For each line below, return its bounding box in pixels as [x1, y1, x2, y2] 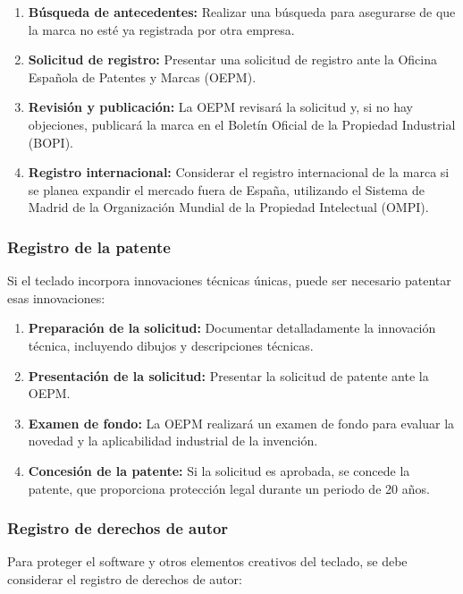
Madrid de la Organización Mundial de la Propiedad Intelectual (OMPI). [28, 198, 429, 216]
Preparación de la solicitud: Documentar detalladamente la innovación [28, 318, 436, 337]
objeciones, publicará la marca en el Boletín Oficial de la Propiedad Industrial [28, 115, 456, 133]
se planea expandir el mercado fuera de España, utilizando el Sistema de [28, 180, 425, 199]
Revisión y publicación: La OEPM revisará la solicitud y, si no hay [28, 98, 414, 116]
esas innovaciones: [7, 288, 105, 307]
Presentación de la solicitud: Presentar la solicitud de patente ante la [28, 366, 429, 385]
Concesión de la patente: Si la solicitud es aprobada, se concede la [28, 461, 410, 479]
